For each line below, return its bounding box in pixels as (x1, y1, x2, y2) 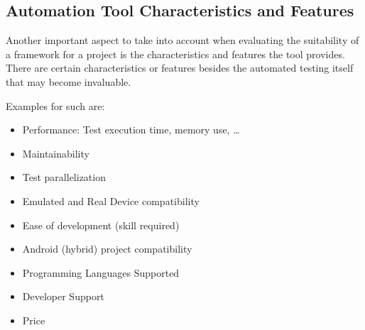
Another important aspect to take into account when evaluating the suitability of (6, 33, 359, 48)
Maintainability (22, 145, 89, 160)
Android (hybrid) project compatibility (22, 241, 192, 256)
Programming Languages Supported (22, 265, 180, 280)
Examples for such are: (6, 98, 105, 113)
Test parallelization (22, 170, 106, 185)
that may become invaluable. (6, 74, 131, 89)
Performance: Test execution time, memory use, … (22, 122, 240, 137)
